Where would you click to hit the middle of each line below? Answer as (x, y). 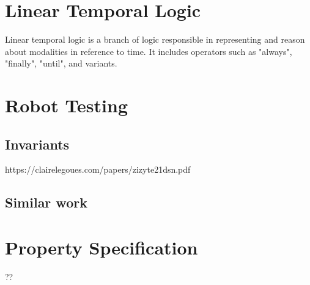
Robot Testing (67, 105)
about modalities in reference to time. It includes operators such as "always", (149, 51)
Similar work (46, 202)
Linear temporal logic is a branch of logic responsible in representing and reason (155, 39)
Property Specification (101, 247)
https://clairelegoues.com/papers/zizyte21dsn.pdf (98, 169)
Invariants (37, 144)
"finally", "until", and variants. (61, 63)
